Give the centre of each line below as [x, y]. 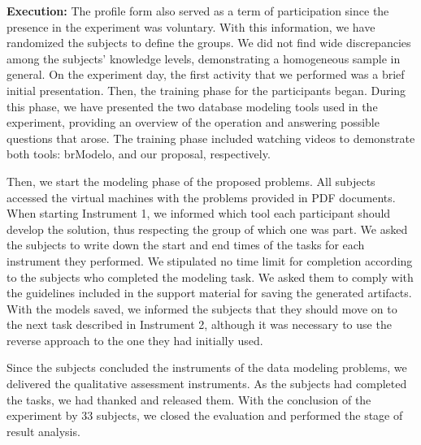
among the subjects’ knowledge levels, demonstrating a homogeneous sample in [204, 58]
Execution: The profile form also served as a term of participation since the [198, 11]
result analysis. [43, 431]
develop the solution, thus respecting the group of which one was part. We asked [207, 229]
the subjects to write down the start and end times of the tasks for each [186, 245]
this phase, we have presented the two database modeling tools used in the [192, 106]
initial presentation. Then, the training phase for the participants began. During [206, 90]
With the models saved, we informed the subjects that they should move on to [202, 308]
